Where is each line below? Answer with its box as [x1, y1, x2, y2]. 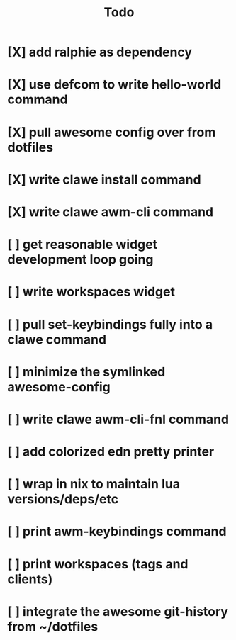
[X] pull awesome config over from [7, 124, 216, 140]
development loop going [7, 252, 154, 268]
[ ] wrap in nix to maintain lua [7, 476, 181, 493]
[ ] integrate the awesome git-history [7, 603, 229, 619]
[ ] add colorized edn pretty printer [7, 444, 215, 460]
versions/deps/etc [7, 491, 119, 507]
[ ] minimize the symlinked [7, 364, 166, 380]
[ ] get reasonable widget [7, 237, 158, 252]
